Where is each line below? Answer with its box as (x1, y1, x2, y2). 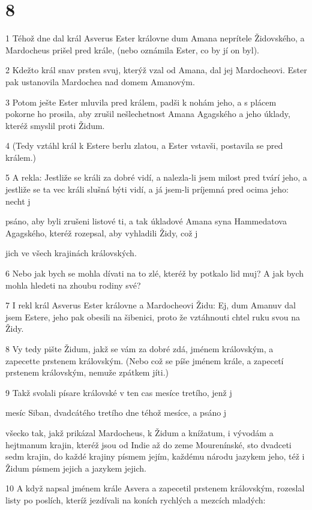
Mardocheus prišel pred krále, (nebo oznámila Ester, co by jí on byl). (5, 43, 259, 56)
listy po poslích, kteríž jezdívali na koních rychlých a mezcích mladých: (5, 493, 266, 506)
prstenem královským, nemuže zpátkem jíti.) (5, 366, 169, 379)
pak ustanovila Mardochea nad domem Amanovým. (5, 75, 195, 88)
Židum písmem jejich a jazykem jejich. (5, 461, 146, 474)
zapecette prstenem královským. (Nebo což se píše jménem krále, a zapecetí (5, 354, 284, 367)
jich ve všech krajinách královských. (5, 247, 137, 259)
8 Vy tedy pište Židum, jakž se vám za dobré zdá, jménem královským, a (5, 343, 274, 355)
